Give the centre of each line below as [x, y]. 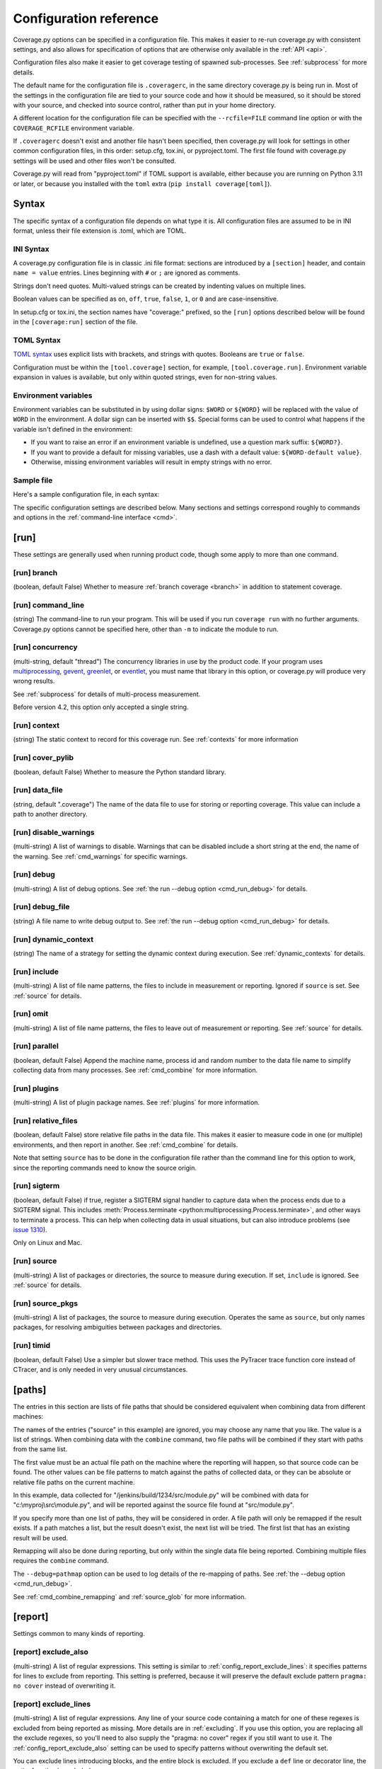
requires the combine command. [61, 1561]
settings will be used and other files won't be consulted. [94, 161]
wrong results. [34, 681]
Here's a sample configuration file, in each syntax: [86, 495]
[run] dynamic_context [53, 939]
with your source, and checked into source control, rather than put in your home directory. [144, 105]
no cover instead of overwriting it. [64, 1686]
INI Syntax [31, 249]
